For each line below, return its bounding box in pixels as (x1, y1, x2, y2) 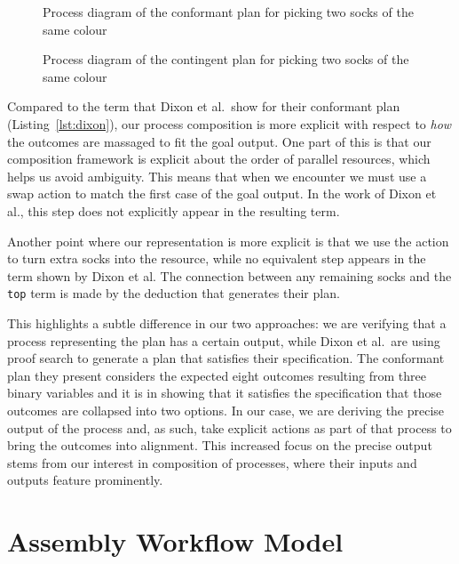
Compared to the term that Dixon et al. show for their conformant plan (7, 97, 400, 116)
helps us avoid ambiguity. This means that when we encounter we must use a (7, 166, 427, 185)
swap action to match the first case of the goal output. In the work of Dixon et (7, 184, 437, 203)
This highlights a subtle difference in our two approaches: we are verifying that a (7, 313, 447, 332)
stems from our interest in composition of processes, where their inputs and (7, 453, 417, 471)
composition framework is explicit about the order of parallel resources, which (7, 149, 431, 168)
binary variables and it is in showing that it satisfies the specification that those (7, 383, 442, 402)
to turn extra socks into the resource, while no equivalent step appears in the (7, 249, 426, 268)
